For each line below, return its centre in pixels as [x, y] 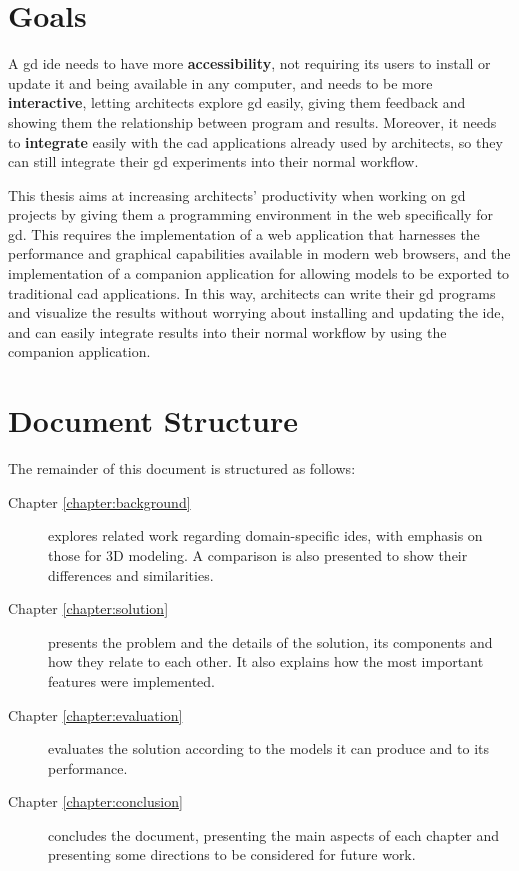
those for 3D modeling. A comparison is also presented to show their [258, 554]
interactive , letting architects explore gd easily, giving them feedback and [237, 102]
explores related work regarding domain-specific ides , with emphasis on [265, 535]
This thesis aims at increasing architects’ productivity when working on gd [237, 194]
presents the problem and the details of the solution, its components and [270, 641]
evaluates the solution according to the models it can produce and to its [268, 748]
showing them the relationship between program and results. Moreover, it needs [252, 121]
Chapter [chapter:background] [99, 501]
